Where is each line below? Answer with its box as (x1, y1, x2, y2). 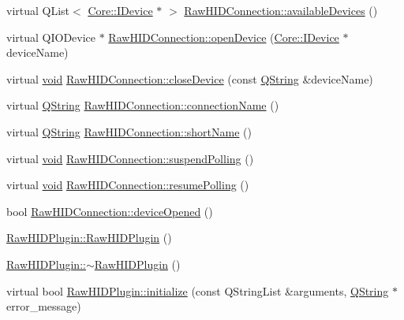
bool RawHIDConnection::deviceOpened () (6, 203, 213, 219)
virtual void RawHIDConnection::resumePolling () (6, 177, 249, 193)
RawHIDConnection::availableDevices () (184, 2, 378, 18)
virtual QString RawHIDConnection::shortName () (6, 123, 252, 140)
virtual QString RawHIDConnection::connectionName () (6, 97, 279, 113)
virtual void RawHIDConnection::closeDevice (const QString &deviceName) (6, 70, 373, 87)
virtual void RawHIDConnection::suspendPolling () (6, 150, 254, 166)
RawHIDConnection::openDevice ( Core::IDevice (108, 28, 339, 45)
